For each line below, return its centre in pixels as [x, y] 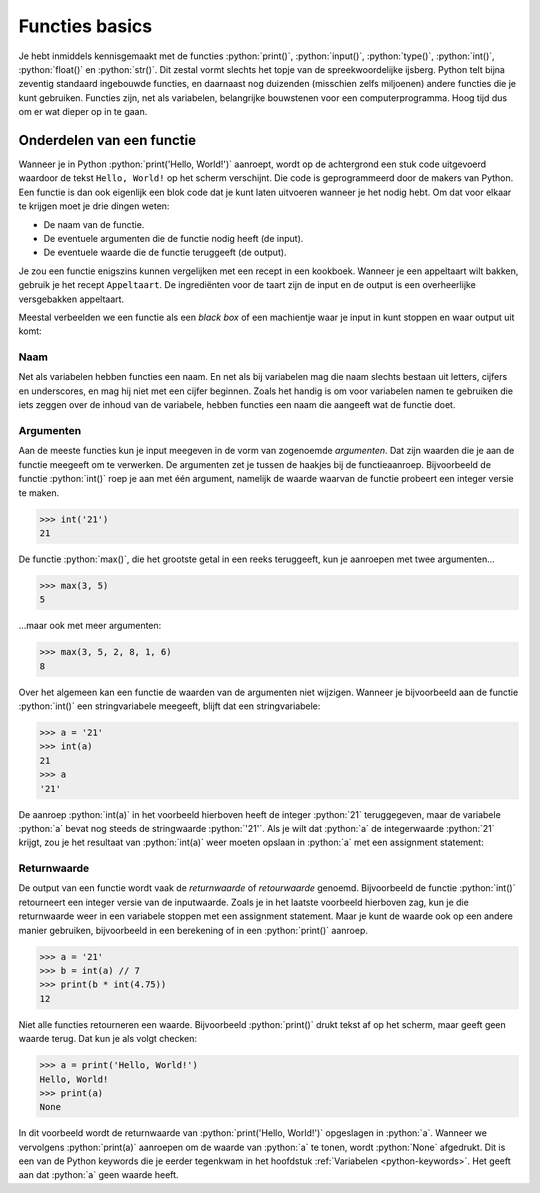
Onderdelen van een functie [107, 140]
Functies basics [85, 26]
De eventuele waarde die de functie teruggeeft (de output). [165, 252]
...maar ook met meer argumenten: [90, 626]
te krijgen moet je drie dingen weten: [94, 206]
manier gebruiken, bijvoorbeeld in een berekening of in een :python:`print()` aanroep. [193, 930]
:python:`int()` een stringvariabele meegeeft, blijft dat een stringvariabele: [169, 706]
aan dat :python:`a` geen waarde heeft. [98, 1175]
